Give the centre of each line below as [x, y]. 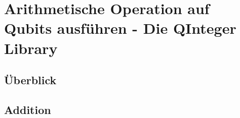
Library [31, 48]
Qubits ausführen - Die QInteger [120, 28]
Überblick [30, 80]
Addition [28, 109]
